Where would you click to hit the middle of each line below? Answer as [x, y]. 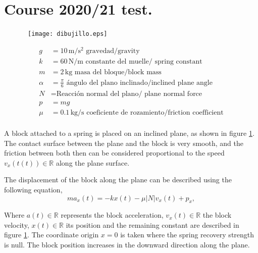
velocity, [17, 224]
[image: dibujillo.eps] [68, 34]
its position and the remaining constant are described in [152, 224]
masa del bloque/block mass [118, 72]
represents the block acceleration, [112, 215]
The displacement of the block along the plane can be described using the [118, 180]
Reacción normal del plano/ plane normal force [129, 94]
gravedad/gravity [113, 51]
